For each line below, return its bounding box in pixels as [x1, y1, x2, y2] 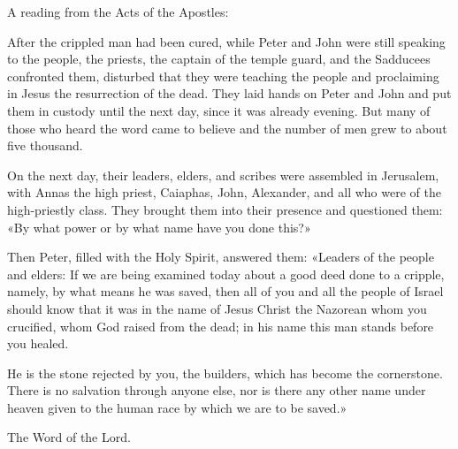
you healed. [7, 334, 69, 353]
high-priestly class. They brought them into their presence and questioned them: [7, 200, 443, 218]
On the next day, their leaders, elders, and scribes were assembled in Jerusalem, [7, 165, 439, 184]
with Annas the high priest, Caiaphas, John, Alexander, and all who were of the [7, 183, 441, 202]
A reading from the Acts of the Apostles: [7, 3, 229, 20]
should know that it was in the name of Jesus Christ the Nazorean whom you [7, 299, 427, 317]
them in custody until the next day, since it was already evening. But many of [7, 101, 431, 119]
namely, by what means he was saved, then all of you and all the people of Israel [7, 282, 444, 301]
